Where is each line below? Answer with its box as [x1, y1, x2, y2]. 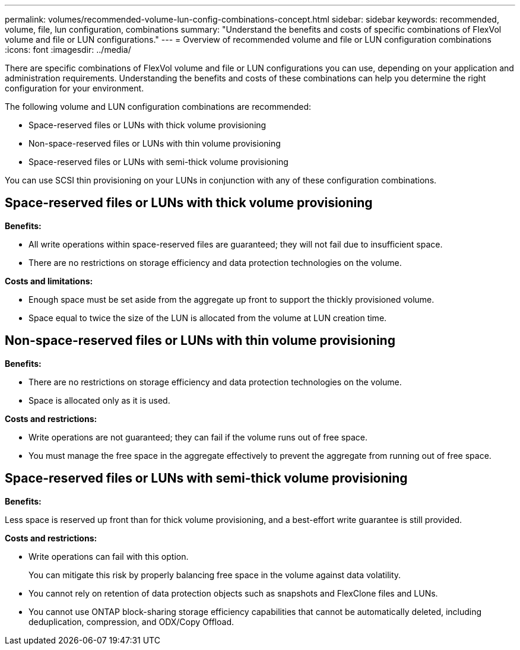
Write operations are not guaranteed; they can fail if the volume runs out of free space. [28, 432, 367, 442]
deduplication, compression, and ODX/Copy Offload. [28, 616, 234, 627]
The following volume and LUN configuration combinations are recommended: [5, 102, 312, 112]
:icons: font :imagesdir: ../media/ [5, 45, 131, 55]
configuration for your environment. [5, 83, 144, 93]
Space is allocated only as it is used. [28, 395, 170, 405]
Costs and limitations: [5, 275, 93, 286]
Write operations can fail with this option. [28, 551, 189, 562]
